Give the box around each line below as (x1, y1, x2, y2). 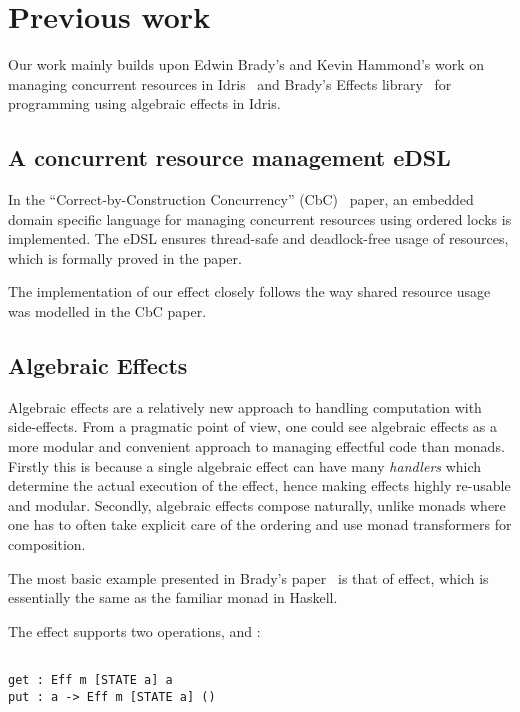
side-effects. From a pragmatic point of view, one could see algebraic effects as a (8, 416, 498, 437)
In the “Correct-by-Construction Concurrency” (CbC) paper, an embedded (8, 189, 474, 210)
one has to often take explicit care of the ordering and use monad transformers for (8, 514, 512, 535)
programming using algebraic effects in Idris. (8, 93, 281, 114)
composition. (8, 534, 86, 555)
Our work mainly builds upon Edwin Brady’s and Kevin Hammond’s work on (8, 54, 485, 75)
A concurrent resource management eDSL (8, 142, 451, 173)
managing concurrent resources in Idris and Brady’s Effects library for (8, 73, 452, 94)
